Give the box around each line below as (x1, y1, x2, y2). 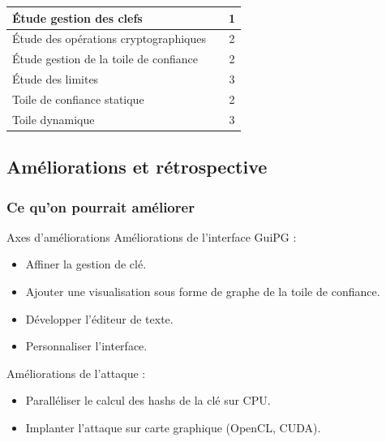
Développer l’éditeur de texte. (25, 310, 174, 327)
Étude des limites (12, 71, 99, 88)
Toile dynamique (12, 110, 95, 127)
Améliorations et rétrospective (6, 154, 268, 179)
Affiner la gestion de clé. (25, 255, 147, 272)
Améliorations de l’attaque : (6, 364, 146, 381)
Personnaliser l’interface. (25, 337, 148, 354)
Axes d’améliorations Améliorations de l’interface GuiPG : (6, 228, 297, 245)
